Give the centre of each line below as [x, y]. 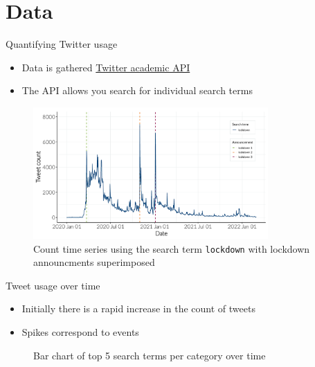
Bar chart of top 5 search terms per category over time [150, 355]
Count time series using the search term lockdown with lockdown [172, 248]
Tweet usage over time [53, 285]
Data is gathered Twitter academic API [106, 67]
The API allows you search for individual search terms [137, 90]
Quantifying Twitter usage [62, 44]
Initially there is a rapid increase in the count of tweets [138, 308]
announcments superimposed [94, 262]
